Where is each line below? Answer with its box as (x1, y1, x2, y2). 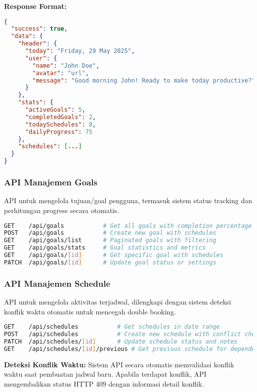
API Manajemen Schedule (4, 277, 111, 289)
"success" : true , (11, 25, 68, 33)
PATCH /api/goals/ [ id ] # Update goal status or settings (4, 259, 216, 266)
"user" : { (25, 54, 57, 62)
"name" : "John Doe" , (32, 62, 100, 69)
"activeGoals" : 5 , (25, 106, 86, 114)
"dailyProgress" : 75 (25, 128, 93, 135)
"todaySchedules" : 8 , (25, 121, 96, 128)
